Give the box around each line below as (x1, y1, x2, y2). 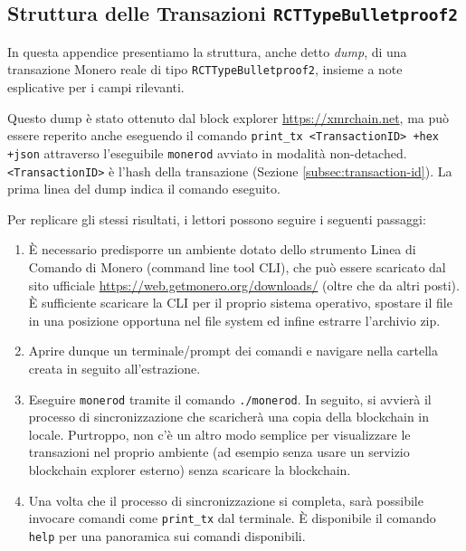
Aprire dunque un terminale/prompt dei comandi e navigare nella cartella (28, 341, 438, 360)
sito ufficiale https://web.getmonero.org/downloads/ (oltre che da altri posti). (28, 275, 460, 294)
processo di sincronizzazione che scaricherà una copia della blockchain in (28, 407, 430, 426)
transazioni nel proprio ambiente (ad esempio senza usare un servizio (28, 442, 410, 461)
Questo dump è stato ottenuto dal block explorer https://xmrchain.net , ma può (7, 108, 450, 127)
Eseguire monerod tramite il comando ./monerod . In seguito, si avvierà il (28, 389, 432, 408)
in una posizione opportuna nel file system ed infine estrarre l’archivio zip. (28, 310, 441, 329)
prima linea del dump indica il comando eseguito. (7, 179, 281, 198)
